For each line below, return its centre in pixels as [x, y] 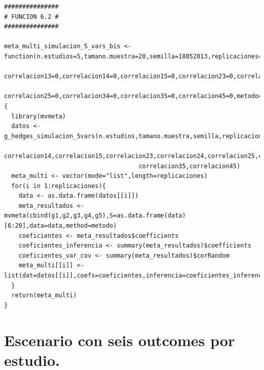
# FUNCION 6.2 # [31, 17]
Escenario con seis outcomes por [120, 340]
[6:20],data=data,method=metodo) [60, 226]
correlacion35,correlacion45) [189, 166]
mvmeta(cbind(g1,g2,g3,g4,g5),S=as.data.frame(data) [95, 216]
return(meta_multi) [44, 296]
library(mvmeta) [39, 116]
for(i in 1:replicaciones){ [59, 186]
